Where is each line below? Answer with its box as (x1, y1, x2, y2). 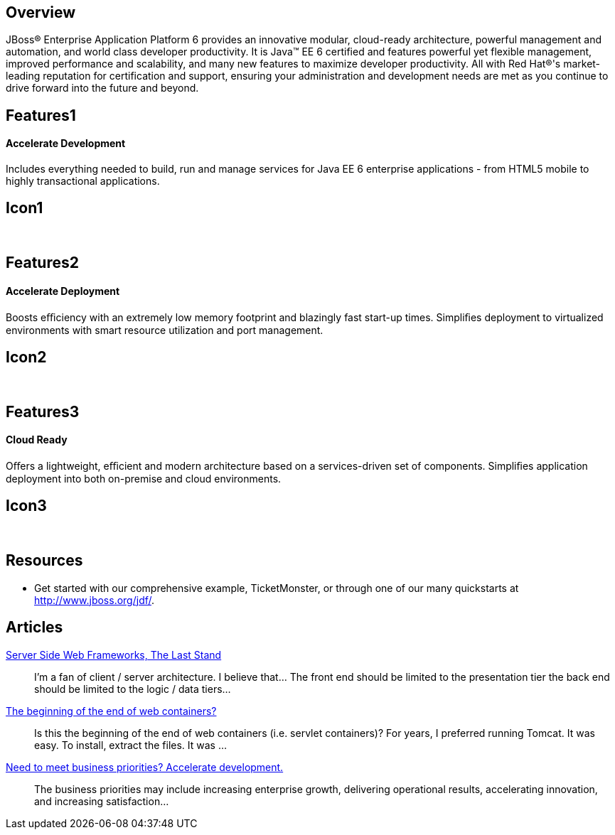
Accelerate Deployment (6, 284, 120, 297)
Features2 (6, 254, 79, 272)
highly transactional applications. (6, 175, 160, 188)
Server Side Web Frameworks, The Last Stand (6, 648, 222, 661)
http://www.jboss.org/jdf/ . (34, 593, 155, 606)
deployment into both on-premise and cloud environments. (6, 473, 282, 485)
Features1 (6, 106, 76, 124)
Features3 (6, 402, 80, 421)
